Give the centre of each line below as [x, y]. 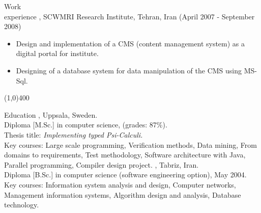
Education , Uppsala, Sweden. [51, 114]
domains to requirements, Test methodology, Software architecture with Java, [125, 155]
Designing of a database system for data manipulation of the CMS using [129, 70]
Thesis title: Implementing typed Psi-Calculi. [74, 134]
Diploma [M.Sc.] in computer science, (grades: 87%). [86, 125]
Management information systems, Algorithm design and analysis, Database [123, 194]
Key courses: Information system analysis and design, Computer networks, [120, 184]
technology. [22, 205]
